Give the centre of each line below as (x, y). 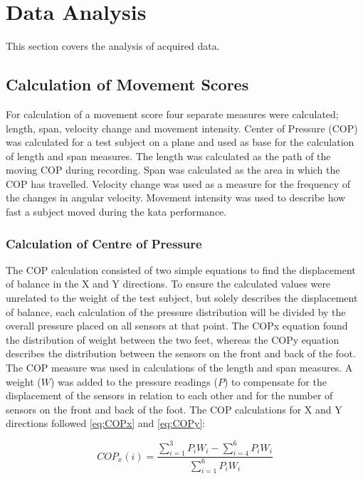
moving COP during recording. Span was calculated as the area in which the (173, 170)
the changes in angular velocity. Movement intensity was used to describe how (176, 198)
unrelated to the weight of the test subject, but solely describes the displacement (182, 298)
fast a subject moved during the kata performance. (116, 212)
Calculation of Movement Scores (127, 84)
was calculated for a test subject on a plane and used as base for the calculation (180, 142)
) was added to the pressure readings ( (134, 381)
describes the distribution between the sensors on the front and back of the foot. (181, 353)
